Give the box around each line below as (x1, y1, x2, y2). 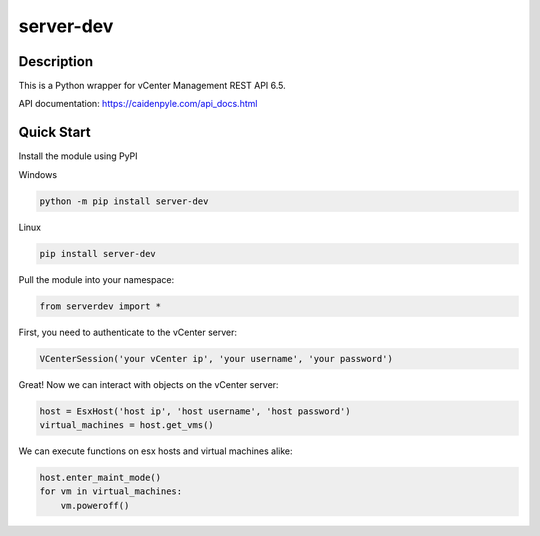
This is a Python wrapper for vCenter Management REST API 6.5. (18, 80, 287, 92)
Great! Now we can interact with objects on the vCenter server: (18, 378, 279, 390)
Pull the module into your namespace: (18, 273, 175, 285)
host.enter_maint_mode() (39, 471, 162, 483)
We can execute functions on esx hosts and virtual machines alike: (18, 445, 294, 457)
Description (18, 53, 94, 70)
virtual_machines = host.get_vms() (39, 420, 214, 430)
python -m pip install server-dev (39, 195, 209, 207)
